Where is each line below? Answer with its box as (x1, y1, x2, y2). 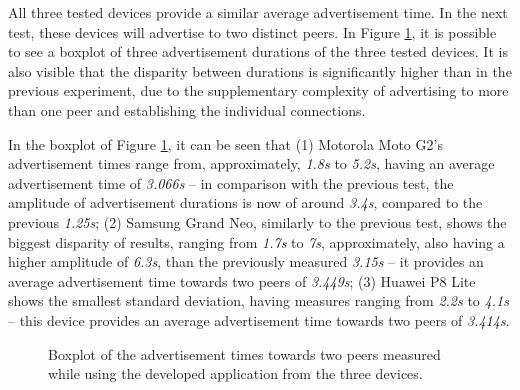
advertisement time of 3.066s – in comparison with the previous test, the (8, 172, 454, 193)
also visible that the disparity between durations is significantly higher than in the (8, 60, 512, 81)
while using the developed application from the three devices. (48, 363, 423, 384)
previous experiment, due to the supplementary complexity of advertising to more (8, 80, 509, 101)
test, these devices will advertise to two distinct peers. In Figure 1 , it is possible (8, 21, 497, 42)
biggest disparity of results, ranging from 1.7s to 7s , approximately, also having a (8, 231, 505, 252)
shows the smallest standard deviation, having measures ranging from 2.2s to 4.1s (8, 290, 509, 311)
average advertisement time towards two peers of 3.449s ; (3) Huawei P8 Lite (8, 270, 476, 291)
